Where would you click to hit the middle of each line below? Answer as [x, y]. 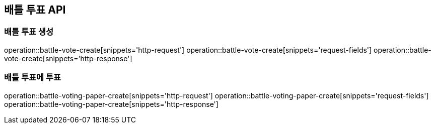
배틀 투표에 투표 [33, 78]
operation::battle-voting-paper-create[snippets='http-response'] [111, 104]
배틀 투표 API [35, 10]
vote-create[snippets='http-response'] [68, 58]
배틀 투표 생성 [29, 32]
